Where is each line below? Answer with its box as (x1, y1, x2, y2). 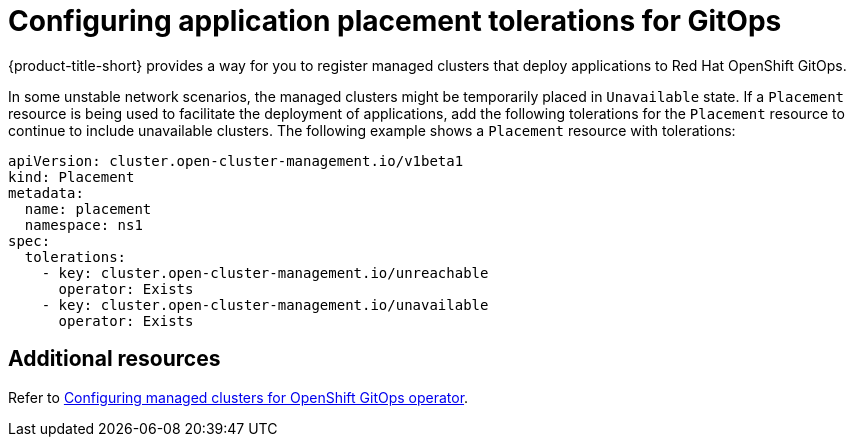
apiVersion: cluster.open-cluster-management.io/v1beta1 (8, 152, 464, 169)
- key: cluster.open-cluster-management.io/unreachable (41, 264, 489, 281)
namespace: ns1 (24, 216, 143, 233)
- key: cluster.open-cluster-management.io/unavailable (41, 296, 489, 313)
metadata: (8, 184, 84, 201)
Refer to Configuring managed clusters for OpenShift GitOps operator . (8, 388, 469, 406)
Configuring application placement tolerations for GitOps (8, 4, 782, 38)
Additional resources (8, 346, 221, 372)
